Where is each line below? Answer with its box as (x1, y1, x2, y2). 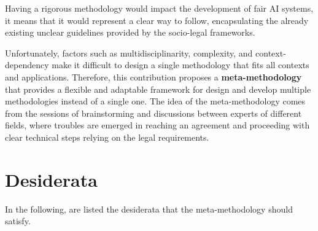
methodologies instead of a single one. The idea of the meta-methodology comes (5, 95, 306, 108)
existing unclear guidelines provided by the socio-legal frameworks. (5, 26, 255, 39)
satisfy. (5, 214, 31, 227)
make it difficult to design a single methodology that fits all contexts (52, 58, 309, 71)
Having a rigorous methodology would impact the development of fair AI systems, (5, 2, 314, 14)
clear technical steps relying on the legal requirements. (5, 130, 209, 143)
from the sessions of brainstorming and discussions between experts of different (5, 106, 302, 119)
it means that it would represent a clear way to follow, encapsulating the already (5, 14, 309, 26)
